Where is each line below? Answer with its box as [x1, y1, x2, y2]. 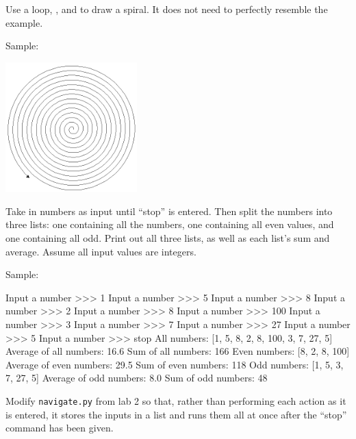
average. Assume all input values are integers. [5, 244, 196, 258]
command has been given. [5, 421, 114, 435]
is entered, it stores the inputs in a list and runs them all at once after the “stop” [5, 407, 347, 421]
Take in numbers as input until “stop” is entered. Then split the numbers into [5, 203, 333, 218]
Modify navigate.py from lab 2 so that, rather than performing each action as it [5, 394, 346, 407]
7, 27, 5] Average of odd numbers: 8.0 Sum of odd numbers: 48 [5, 371, 268, 385]
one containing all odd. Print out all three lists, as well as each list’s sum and [5, 231, 330, 245]
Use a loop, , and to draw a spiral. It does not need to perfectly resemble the [5, 2, 328, 16]
